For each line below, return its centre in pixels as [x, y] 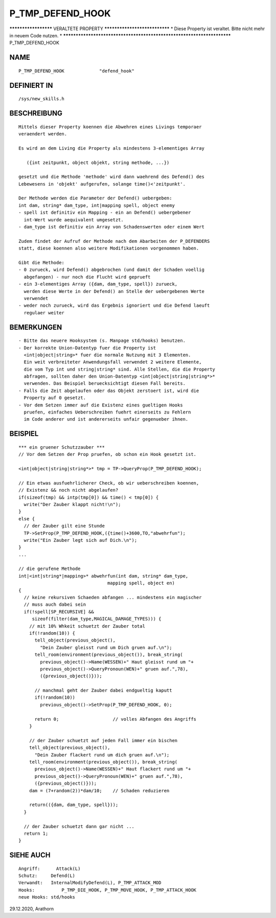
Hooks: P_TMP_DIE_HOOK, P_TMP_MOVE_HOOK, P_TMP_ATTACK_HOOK [108, 890]
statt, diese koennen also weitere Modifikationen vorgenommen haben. [109, 248]
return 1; [36, 833]
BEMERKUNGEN [36, 327]
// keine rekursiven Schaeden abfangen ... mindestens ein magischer [113, 598]
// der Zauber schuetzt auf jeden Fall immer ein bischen [103, 740]
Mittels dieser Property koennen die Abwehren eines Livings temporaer [110, 127]
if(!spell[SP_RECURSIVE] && [59, 612]
